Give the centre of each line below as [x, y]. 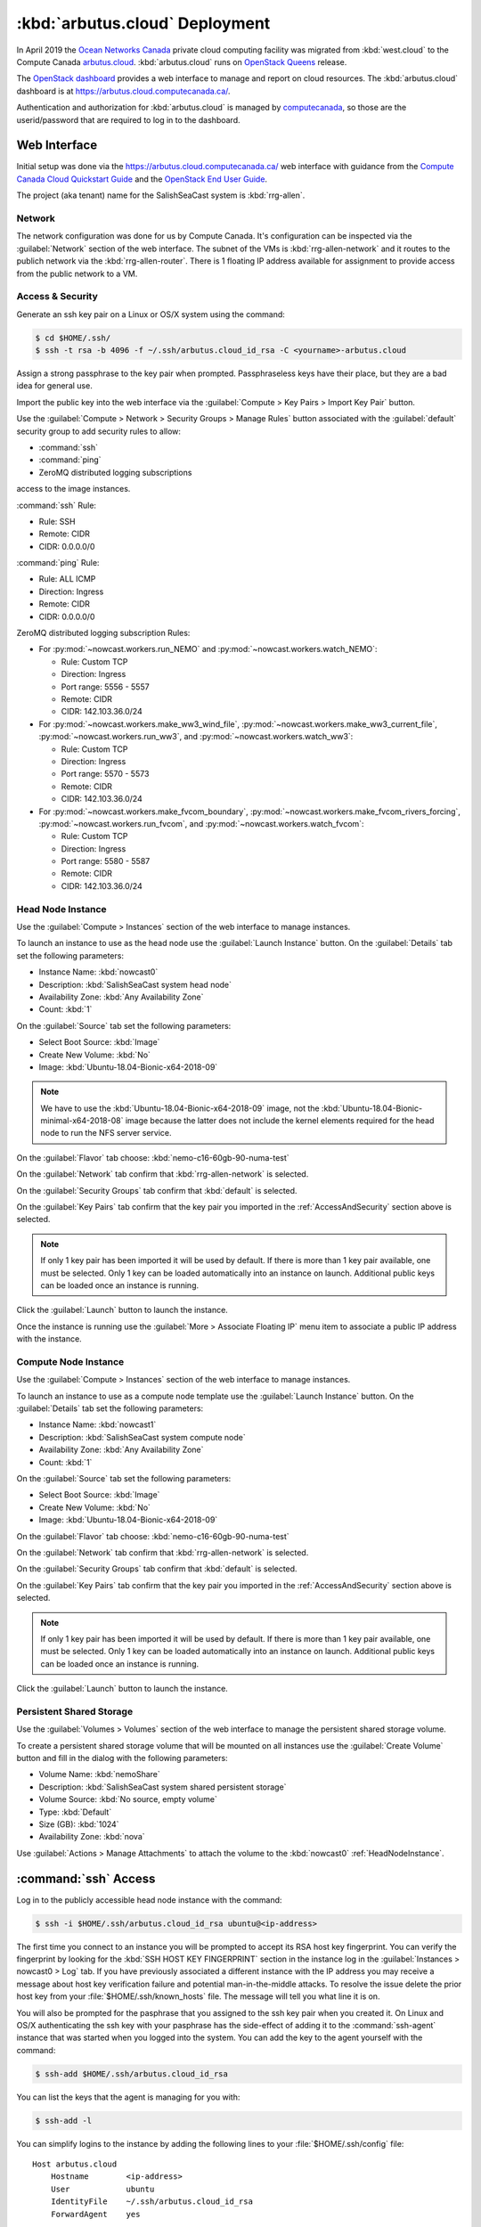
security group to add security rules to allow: [99, 431]
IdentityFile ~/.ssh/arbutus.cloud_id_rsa [152, 2202]
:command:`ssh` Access [86, 1878]
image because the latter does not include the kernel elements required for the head [280, 1121]
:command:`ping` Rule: [58, 563]
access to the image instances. [73, 489]
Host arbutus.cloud [75, 2164]
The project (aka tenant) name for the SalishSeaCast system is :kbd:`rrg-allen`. [161, 195]
